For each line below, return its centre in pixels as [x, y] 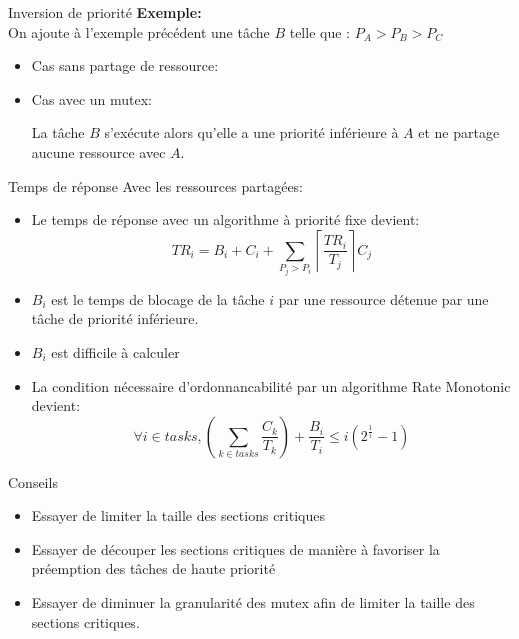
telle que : [319, 31]
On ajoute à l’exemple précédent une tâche [139, 31]
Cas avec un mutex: [92, 98]
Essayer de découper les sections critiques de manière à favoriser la [235, 548]
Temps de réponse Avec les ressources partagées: [156, 185]
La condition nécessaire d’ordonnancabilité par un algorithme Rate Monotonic [271, 385]
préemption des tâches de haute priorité [153, 568]
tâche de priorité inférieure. [115, 318]
